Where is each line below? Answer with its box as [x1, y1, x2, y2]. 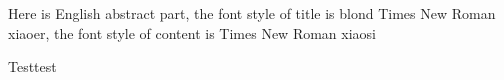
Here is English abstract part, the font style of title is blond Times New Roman [8, 3, 496, 23]
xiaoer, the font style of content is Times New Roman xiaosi [8, 22, 376, 43]
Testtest [8, 56, 57, 77]
